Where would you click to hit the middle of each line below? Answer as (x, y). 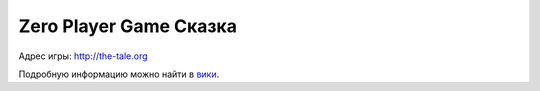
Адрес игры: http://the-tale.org (83, 56)
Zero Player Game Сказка (127, 26)
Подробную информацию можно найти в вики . (119, 74)
